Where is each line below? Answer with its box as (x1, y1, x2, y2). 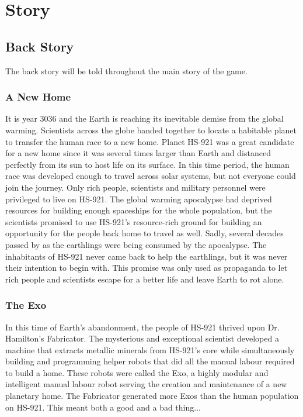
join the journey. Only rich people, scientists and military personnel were (5, 181, 266, 193)
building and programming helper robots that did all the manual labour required (5, 355, 295, 367)
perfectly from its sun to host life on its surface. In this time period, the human (5, 158, 290, 170)
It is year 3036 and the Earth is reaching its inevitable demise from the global (5, 112, 284, 125)
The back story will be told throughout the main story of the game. (5, 64, 248, 77)
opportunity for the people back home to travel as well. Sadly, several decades (5, 227, 284, 239)
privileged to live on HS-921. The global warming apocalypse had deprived (5, 192, 272, 205)
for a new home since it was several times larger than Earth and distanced (5, 147, 271, 159)
